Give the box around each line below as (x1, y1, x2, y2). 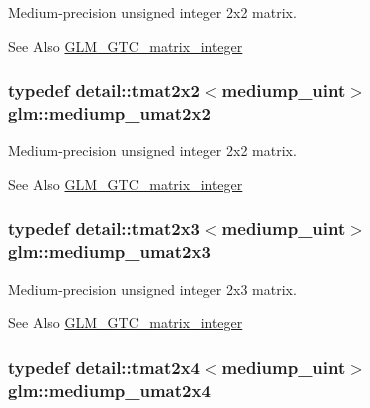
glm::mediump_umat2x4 (8, 377, 211, 402)
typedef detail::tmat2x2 (8, 78, 200, 103)
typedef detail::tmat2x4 (8, 354, 200, 379)
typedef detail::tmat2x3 (8, 216, 200, 241)
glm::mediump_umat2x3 (8, 239, 211, 264)
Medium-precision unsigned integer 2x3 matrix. (8, 278, 297, 299)
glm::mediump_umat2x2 (8, 101, 211, 126)
